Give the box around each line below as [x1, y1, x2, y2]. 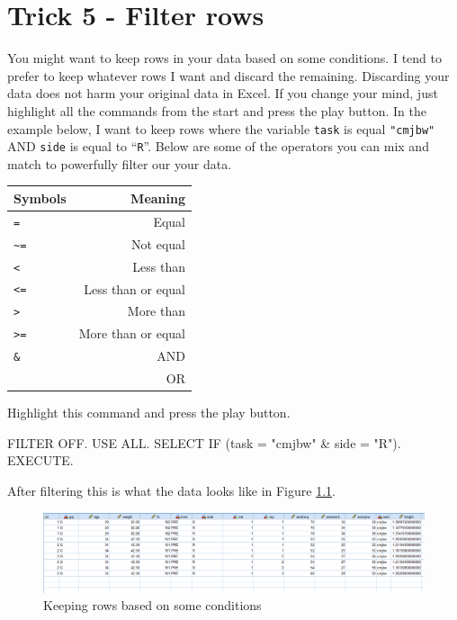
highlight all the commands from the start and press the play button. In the [7, 101, 426, 120]
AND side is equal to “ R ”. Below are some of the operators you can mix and [7, 137, 429, 156]
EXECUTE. [7, 451, 74, 470]
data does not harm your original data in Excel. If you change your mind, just [7, 84, 438, 103]
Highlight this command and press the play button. [7, 403, 291, 422]
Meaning [130, 188, 186, 207]
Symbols [13, 188, 67, 207]
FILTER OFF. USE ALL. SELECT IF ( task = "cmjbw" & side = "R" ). [7, 433, 401, 452]
